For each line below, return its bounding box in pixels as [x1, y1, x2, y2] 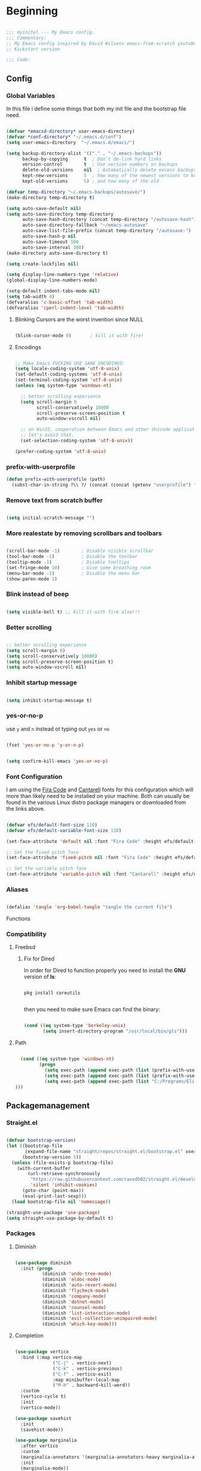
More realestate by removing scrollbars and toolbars [6, 529, 162, 538]
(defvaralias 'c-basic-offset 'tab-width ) [6, 299, 114, 305]
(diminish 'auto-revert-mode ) [41, 1282, 117, 1288]
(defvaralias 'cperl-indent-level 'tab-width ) [6, 305, 124, 311]
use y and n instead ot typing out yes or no [6, 725, 109, 733]
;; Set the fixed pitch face [6, 849, 79, 855]
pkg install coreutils [23, 990, 81, 996]
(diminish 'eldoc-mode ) [41, 1277, 101, 1283]
